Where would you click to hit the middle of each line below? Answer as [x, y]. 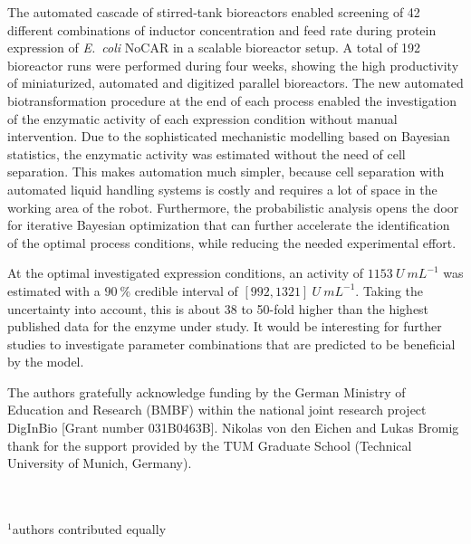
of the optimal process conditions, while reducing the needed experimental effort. [232, 242]
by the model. [46, 362]
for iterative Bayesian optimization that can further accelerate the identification [229, 225]
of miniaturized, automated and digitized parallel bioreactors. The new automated [235, 83]
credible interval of [186, 290]
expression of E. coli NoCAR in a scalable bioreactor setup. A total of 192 [214, 48]
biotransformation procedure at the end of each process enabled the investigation [232, 100]
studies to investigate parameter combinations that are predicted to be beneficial [231, 344]
